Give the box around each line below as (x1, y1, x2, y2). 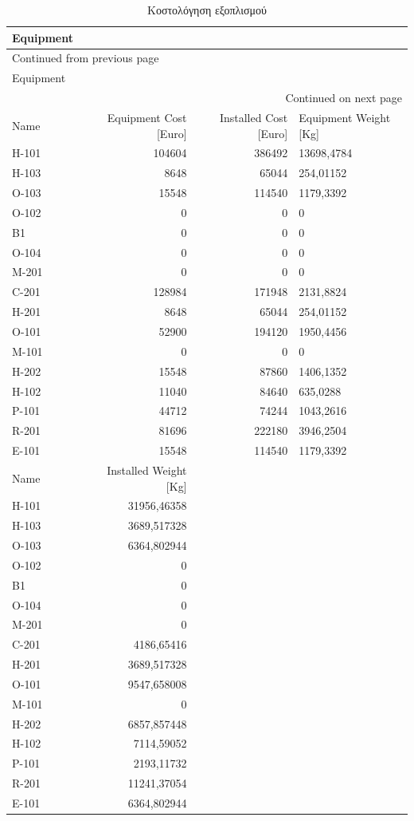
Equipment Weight (299, 109, 391, 125)
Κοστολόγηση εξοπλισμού (147, 2, 267, 18)
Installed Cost (219, 109, 288, 125)
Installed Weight (107, 461, 187, 478)
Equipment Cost (107, 109, 187, 125)
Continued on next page (285, 89, 402, 106)
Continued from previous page (12, 49, 159, 66)
